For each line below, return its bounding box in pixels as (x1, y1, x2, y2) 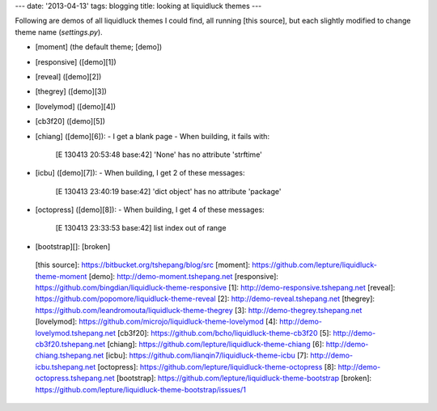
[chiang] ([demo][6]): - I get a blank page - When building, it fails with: (35, 131, 270, 141)
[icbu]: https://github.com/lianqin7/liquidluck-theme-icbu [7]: (105, 350, 309, 360)
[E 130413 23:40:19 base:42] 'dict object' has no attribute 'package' (55, 186, 282, 196)
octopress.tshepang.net (35, 373, 115, 383)
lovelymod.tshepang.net (35, 328, 117, 337)
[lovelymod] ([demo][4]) (35, 101, 117, 111)
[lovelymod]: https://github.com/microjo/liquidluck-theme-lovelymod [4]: (35, 316, 278, 327)
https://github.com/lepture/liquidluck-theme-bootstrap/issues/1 (35, 384, 247, 394)
